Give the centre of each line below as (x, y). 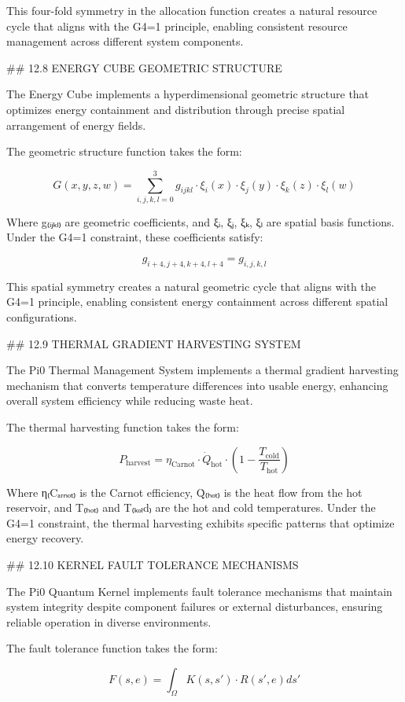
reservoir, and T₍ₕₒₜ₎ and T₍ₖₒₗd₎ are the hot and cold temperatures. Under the (191, 507)
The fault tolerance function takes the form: (112, 648)
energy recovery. (45, 538)
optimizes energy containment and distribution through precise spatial (176, 109)
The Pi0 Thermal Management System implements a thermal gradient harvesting (202, 370)
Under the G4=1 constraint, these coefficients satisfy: (135, 237)
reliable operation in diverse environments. (109, 621)
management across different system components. (125, 41)
